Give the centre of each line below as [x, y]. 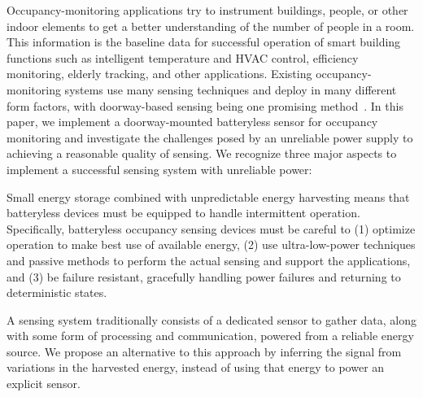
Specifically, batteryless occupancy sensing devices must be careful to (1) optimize [211, 228]
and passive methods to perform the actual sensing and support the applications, [209, 260]
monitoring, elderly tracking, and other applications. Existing [159, 74]
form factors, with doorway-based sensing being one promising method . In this [205, 105]
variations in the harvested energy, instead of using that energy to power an [196, 367]
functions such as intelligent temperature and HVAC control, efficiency [183, 57]
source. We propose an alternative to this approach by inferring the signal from [204, 351]
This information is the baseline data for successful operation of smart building [204, 42]
